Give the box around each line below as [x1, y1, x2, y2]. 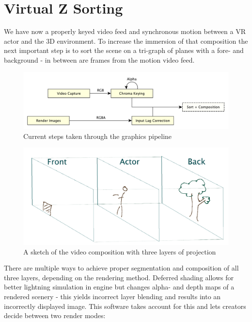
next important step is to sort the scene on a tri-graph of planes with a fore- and [4, 45, 244, 55]
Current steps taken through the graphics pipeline [23, 131, 172, 141]
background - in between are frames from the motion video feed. [4, 54, 195, 65]
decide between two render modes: [4, 310, 106, 321]
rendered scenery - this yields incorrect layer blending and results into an [4, 291, 221, 302]
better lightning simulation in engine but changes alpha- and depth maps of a [4, 282, 235, 292]
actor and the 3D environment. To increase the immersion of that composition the [4, 35, 248, 46]
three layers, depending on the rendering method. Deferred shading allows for [4, 272, 234, 282]
